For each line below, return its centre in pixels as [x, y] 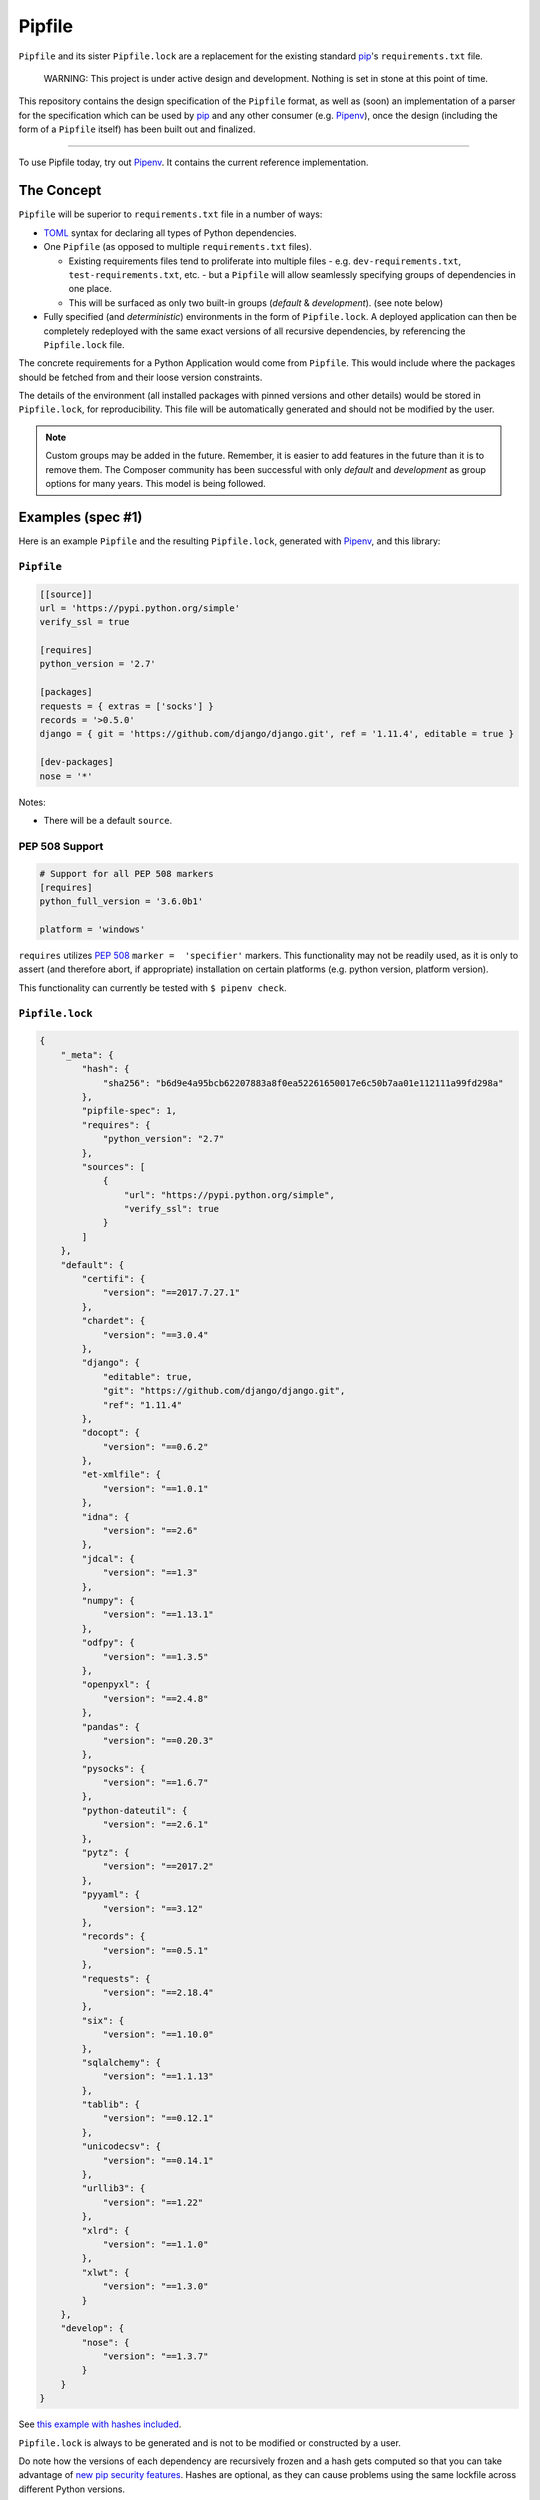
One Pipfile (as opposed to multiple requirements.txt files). [177, 247]
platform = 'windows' [92, 929]
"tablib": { [110, 2104]
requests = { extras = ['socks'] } [126, 706]
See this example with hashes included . [100, 2424]
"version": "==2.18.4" [158, 1992]
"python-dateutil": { [134, 1810]
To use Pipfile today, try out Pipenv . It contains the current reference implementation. [193, 162]
